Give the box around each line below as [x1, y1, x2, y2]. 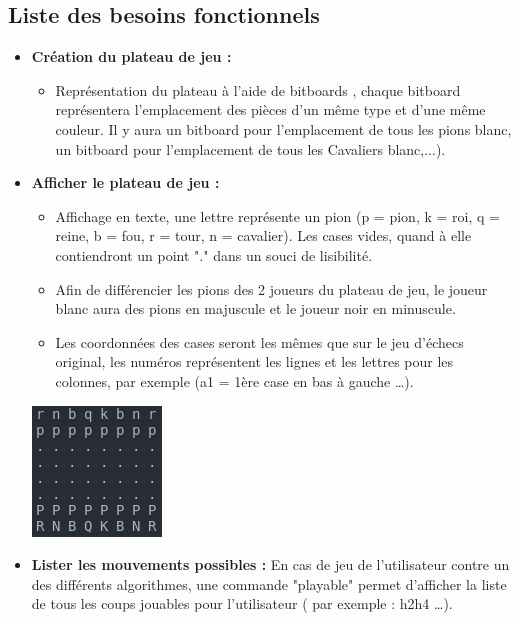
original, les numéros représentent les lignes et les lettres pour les [55, 351, 454, 372]
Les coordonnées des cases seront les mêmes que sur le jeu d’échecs [55, 331, 464, 352]
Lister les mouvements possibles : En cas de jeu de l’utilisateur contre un [31, 554, 510, 575]
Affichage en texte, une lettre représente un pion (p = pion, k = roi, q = [55, 205, 500, 226]
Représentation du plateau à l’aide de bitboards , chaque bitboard [55, 79, 461, 100]
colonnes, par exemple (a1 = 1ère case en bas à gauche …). [55, 370, 414, 391]
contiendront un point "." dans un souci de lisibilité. [55, 244, 373, 265]
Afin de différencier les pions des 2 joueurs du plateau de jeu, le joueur [55, 278, 488, 299]
